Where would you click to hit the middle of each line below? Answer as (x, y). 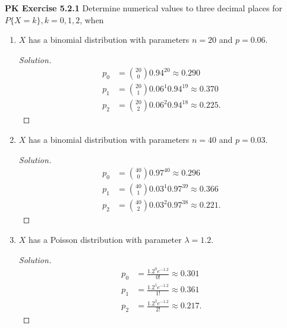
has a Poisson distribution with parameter (105, 239)
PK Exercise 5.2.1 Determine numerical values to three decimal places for (143, 8)
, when (92, 19)
